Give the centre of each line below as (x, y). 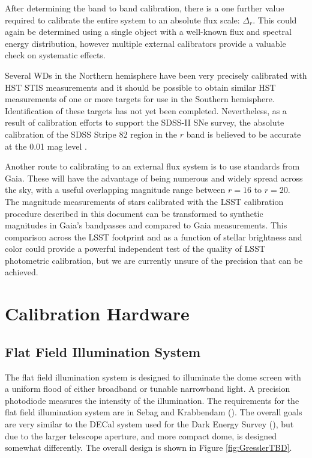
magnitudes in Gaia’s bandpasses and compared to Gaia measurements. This (146, 225)
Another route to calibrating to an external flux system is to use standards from (152, 166)
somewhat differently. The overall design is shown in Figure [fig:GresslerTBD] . (148, 447)
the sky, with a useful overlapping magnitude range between (115, 190)
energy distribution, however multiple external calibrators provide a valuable (145, 43)
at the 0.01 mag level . (46, 146)
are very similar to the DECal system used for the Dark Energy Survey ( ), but (149, 424)
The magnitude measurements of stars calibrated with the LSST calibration (144, 201)
